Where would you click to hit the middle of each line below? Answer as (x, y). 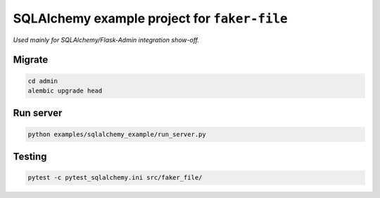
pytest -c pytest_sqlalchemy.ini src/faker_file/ (115, 178)
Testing (30, 156)
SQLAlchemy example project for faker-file (150, 18)
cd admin (43, 81)
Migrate (31, 60)
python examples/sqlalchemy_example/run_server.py (117, 134)
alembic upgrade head (65, 91)
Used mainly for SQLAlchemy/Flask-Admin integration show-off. (106, 39)
